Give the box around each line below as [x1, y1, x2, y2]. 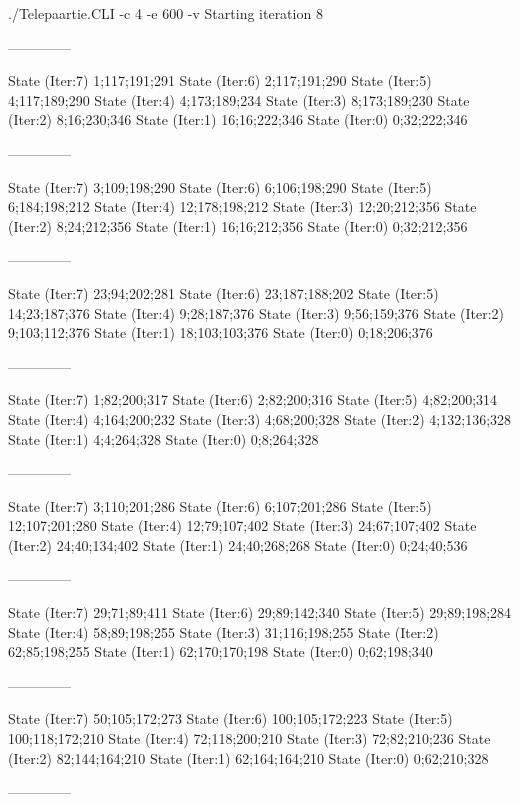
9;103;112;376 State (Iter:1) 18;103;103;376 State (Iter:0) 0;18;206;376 [8, 322, 433, 343]
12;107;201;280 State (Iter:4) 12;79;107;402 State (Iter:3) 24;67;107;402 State [8, 515, 477, 536]
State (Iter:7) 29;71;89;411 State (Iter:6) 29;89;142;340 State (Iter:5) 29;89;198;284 [8, 602, 512, 623]
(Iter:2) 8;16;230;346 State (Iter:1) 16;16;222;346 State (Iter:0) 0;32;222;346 [8, 109, 468, 130]
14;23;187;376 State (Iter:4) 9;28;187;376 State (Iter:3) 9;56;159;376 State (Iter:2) [8, 302, 505, 323]
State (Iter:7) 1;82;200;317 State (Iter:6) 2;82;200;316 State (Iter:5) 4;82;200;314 [8, 389, 498, 410]
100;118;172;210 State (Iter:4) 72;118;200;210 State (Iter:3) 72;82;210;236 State [8, 728, 491, 749]
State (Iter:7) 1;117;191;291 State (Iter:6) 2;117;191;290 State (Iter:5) [8, 70, 432, 91]
